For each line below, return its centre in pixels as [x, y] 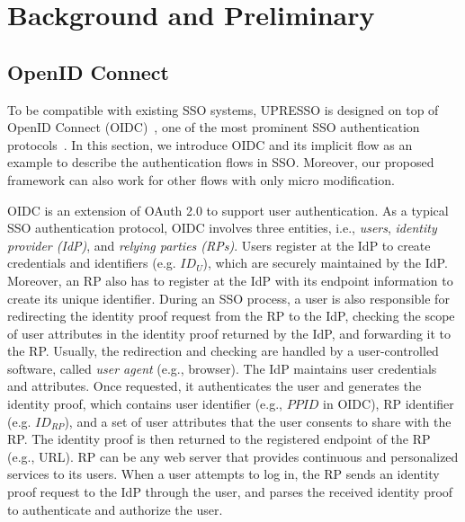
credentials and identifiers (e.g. [92, 263]
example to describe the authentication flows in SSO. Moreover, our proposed [221, 162]
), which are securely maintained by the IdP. [325, 263]
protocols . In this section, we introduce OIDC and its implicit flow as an [210, 144]
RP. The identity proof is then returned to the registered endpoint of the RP [219, 439]
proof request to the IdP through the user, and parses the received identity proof [230, 492]
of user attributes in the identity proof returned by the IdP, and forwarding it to [229, 333]
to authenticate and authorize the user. [115, 509]
